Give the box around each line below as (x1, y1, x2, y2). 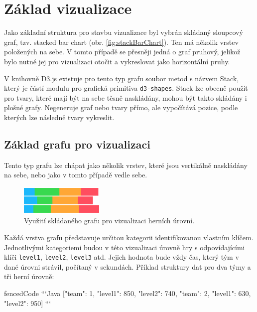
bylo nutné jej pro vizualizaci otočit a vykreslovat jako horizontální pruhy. (4, 56, 230, 66)
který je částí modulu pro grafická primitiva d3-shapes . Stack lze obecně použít (4, 83, 248, 93)
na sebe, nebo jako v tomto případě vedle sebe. (4, 169, 147, 180)
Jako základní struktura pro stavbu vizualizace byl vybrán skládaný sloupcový (4, 27, 243, 37)
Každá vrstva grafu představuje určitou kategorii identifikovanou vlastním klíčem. (4, 232, 254, 242)
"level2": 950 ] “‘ (4, 298, 51, 308)
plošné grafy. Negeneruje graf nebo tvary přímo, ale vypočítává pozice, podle (4, 102, 238, 113)
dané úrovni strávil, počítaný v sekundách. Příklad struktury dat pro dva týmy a (4, 261, 251, 272)
